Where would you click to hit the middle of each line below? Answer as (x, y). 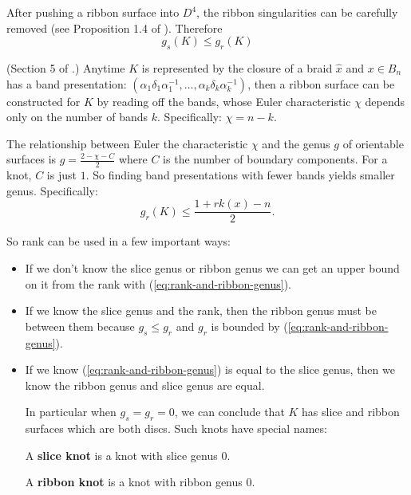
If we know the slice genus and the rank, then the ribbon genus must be (201, 310)
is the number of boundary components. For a (275, 159)
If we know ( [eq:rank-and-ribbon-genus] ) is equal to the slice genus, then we (210, 369)
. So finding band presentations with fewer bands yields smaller (240, 175)
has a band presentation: (67, 83)
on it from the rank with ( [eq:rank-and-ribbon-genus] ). (158, 283)
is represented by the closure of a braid (237, 67)
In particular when (71, 412)
